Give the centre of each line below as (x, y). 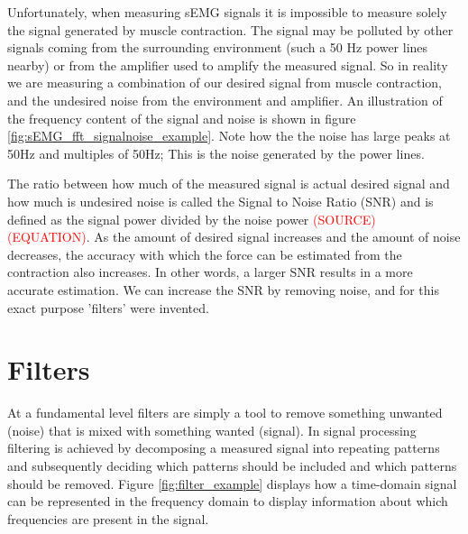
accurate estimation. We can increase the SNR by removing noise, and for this (223, 289)
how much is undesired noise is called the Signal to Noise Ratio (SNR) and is (220, 201)
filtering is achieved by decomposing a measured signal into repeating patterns (224, 448)
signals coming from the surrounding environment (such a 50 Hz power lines (218, 47)
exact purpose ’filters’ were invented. (108, 307)
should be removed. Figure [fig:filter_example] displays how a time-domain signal (232, 483)
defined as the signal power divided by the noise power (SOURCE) (192, 219)
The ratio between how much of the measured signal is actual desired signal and (229, 184)
